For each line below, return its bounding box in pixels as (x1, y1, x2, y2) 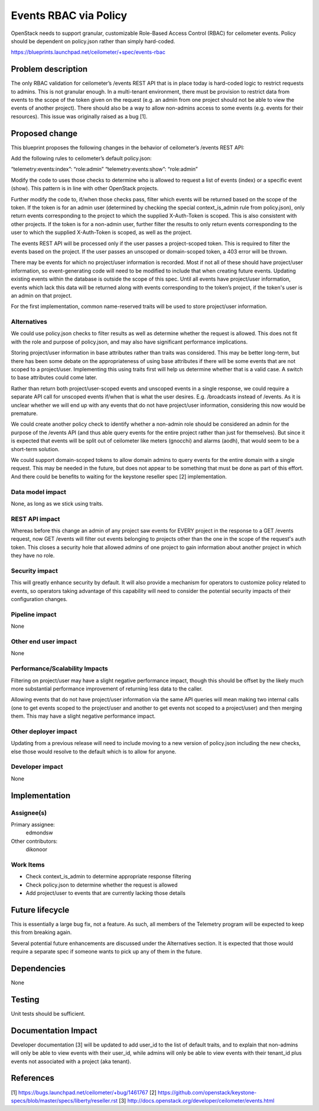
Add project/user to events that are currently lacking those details (25, 890, 186, 897)
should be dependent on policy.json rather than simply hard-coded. (11, 37, 175, 44)
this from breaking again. (11, 929, 72, 936)
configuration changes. (11, 596, 68, 603)
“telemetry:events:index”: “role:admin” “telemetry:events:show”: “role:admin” (11, 166, 198, 173)
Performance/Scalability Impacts (11, 664, 109, 673)
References (11, 1073, 54, 1083)
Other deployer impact (11, 727, 77, 736)
